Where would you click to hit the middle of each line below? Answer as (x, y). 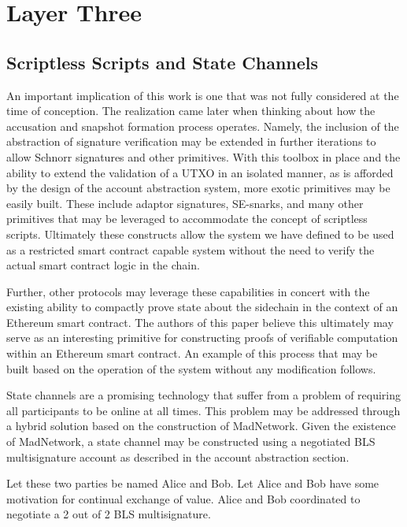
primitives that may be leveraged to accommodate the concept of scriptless (187, 219)
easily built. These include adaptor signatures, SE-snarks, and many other (185, 203)
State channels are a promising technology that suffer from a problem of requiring (204, 395)
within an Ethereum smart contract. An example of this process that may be (192, 353)
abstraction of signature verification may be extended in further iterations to (191, 141)
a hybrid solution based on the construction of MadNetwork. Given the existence (201, 426)
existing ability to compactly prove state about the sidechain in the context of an (202, 307)
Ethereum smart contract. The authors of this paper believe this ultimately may (200, 322)
